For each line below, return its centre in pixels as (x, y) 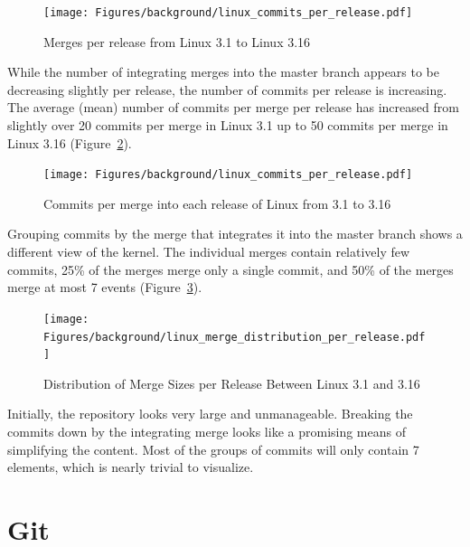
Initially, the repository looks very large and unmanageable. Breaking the (210, 414)
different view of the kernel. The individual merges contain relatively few (209, 252)
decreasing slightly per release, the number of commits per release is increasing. (227, 89)
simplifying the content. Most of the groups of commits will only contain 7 (213, 449)
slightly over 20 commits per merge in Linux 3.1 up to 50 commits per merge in (228, 125)
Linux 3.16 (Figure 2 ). (70, 142)
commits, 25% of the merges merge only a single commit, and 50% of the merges (230, 269)
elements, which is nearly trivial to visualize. (131, 467)
